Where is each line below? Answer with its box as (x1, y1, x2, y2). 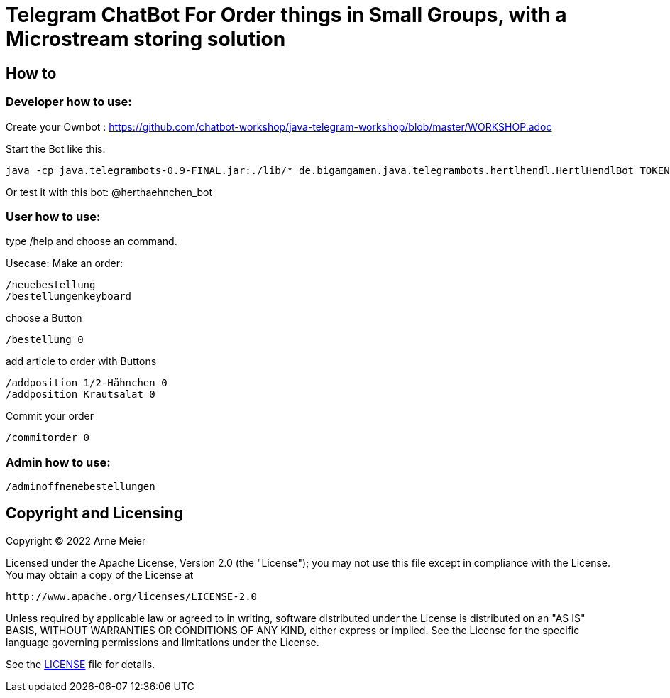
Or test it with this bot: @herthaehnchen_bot (6, 185, 213, 198)
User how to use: (6, 209, 101, 224)
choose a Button (6, 312, 82, 325)
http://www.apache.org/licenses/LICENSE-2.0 (6, 590, 258, 602)
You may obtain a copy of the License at (6, 568, 194, 581)
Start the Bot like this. (6, 142, 106, 155)
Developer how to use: (6, 94, 132, 109)
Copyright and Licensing (6, 504, 184, 523)
